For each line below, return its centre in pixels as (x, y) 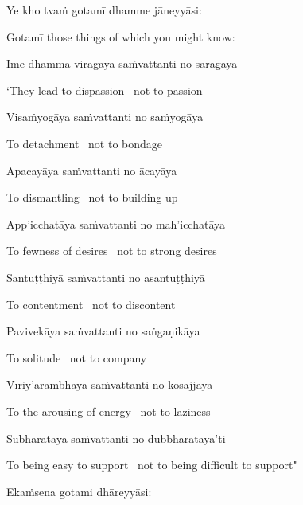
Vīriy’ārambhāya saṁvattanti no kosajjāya (110, 384)
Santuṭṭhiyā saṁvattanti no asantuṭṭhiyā (106, 277)
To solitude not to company (77, 357)
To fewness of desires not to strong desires (112, 251)
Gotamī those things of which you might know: (121, 36)
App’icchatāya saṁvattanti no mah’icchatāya (116, 223)
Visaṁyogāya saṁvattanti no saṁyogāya (105, 117)
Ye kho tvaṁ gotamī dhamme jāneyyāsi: (104, 10)
